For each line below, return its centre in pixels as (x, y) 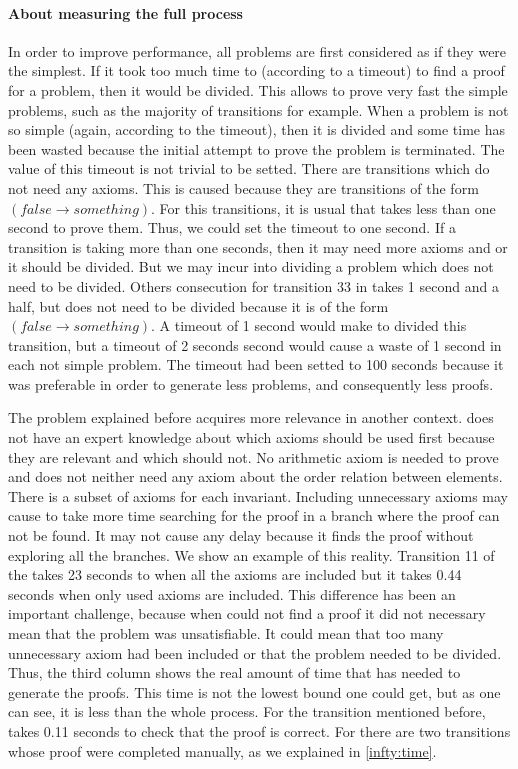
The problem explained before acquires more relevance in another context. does (251, 417)
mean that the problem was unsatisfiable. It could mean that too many (226, 633)
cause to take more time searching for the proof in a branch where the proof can (254, 515)
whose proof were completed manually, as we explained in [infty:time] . (222, 750)
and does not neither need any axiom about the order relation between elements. (255, 476)
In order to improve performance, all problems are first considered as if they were (257, 50)
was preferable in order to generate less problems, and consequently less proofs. (251, 383)
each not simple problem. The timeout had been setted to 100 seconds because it (256, 364)
